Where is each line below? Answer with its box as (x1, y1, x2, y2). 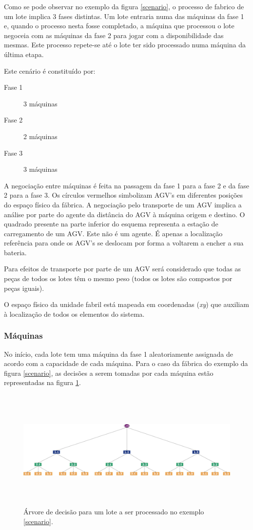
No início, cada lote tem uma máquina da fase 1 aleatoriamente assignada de (4, 348, 234, 359)
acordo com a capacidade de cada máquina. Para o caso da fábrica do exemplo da (4, 358, 248, 368)
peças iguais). (4, 283, 44, 293)
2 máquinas (23, 131, 58, 141)
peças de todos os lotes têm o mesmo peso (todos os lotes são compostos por (4, 273, 233, 284)
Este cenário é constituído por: (4, 65, 96, 76)
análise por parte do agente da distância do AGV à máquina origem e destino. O (4, 209, 245, 219)
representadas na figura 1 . (4, 377, 81, 387)
